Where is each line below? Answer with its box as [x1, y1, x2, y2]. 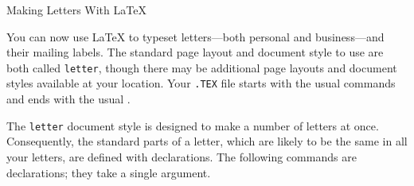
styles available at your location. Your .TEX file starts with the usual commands [6, 75, 396, 91]
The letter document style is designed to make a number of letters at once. [6, 117, 379, 134]
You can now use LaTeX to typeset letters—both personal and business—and [6, 28, 385, 45]
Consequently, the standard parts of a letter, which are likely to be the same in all [6, 133, 408, 149]
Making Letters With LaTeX [6, 2, 146, 17]
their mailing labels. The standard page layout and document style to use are [6, 44, 384, 60]
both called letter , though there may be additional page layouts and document [6, 59, 397, 76]
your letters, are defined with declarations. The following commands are [6, 148, 357, 165]
